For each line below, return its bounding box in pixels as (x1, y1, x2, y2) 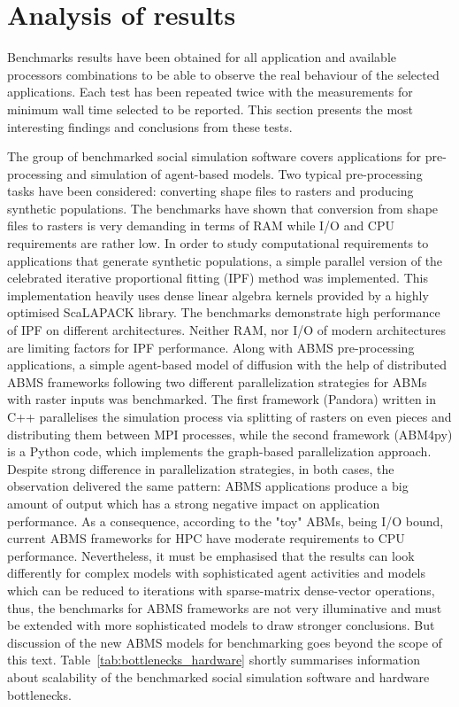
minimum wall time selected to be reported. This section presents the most (7, 99, 414, 118)
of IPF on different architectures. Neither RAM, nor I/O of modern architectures (7, 321, 447, 339)
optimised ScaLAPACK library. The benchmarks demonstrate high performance (7, 303, 440, 322)
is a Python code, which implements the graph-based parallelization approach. (7, 442, 432, 461)
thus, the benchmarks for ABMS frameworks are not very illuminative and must (7, 598, 442, 617)
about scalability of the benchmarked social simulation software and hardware (7, 667, 430, 686)
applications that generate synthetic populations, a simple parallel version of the (7, 251, 443, 269)
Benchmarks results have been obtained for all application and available (7, 48, 397, 66)
